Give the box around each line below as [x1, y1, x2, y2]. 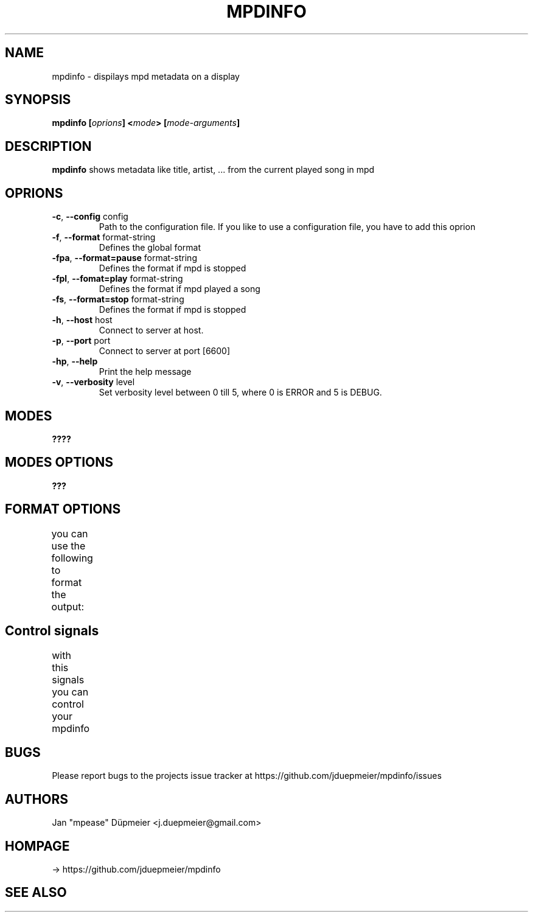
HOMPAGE [5, 838, 70, 854]
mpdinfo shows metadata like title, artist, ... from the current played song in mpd [52, 164, 375, 175]
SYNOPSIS [5, 92, 71, 108]
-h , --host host [52, 315, 113, 326]
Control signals [5, 623, 99, 639]
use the [51, 539, 86, 552]
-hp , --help [52, 356, 98, 367]
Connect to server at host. [99, 325, 204, 336]
